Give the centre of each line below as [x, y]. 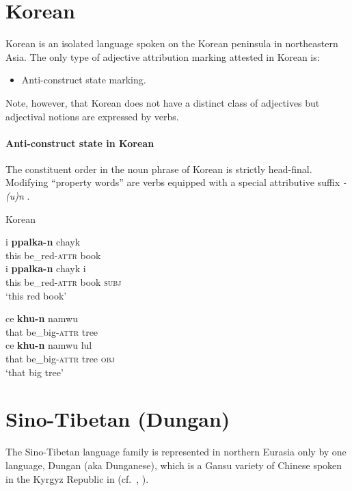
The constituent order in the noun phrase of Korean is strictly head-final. [159, 169]
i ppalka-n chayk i [46, 268]
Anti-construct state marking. [84, 80]
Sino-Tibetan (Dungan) [118, 419]
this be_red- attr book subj [64, 282]
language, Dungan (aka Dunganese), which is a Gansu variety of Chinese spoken [174, 465]
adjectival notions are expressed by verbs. [92, 116]
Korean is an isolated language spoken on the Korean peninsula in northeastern [172, 43]
